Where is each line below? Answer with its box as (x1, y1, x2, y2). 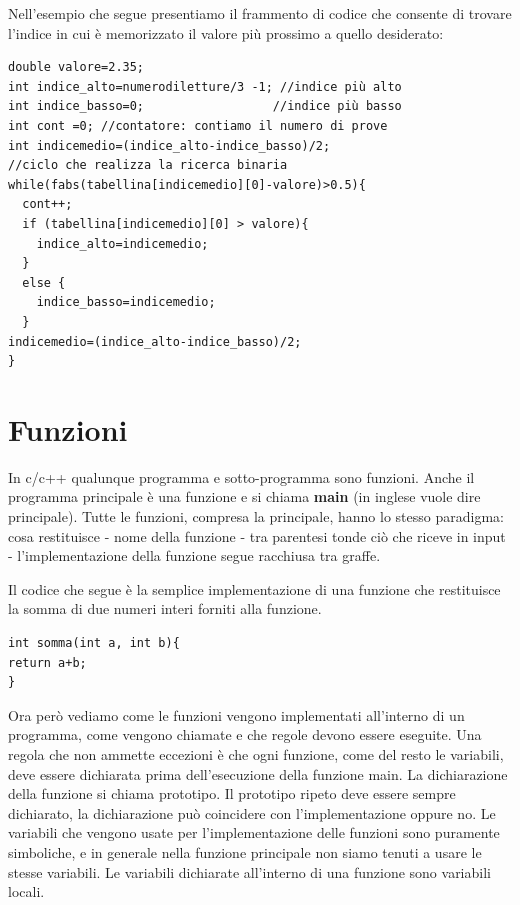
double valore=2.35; (8, 60, 145, 75)
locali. (8, 881, 45, 902)
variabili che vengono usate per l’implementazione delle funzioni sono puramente (8, 822, 500, 843)
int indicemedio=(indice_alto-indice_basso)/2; (8, 138, 331, 153)
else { (22, 275, 66, 290)
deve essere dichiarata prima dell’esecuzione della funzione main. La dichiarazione (8, 763, 508, 784)
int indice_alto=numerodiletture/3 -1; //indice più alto (8, 79, 402, 94)
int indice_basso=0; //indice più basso (8, 99, 402, 114)
